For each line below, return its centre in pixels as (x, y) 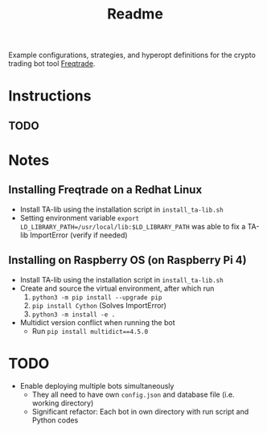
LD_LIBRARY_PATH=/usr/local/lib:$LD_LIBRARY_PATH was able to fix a (133, 226)
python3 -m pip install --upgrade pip (97, 297)
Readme (135, 14)
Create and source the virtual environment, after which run (117, 288)
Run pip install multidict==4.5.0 (90, 331)
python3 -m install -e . (74, 315)
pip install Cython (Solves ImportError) (99, 305)
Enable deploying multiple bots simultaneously (97, 386)
